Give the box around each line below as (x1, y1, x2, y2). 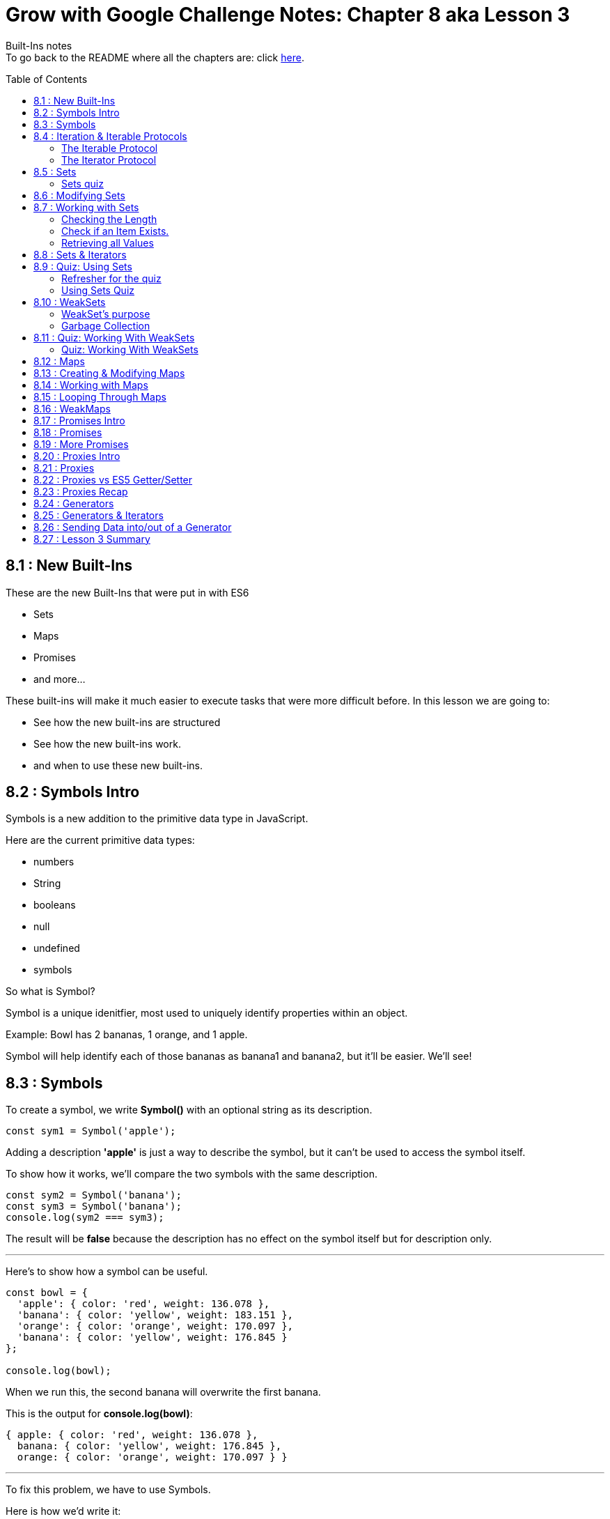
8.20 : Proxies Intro (33, 449, 120, 462)
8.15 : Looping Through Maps (33, 390, 166, 403)
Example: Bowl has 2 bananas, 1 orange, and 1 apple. (6, 1028, 248, 1041)
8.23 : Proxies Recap (33, 485, 128, 498)
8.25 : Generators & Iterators (33, 509, 164, 521)
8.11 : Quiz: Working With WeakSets (33, 331, 195, 344)
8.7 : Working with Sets (33, 201, 139, 213)
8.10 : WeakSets (33, 295, 106, 308)
